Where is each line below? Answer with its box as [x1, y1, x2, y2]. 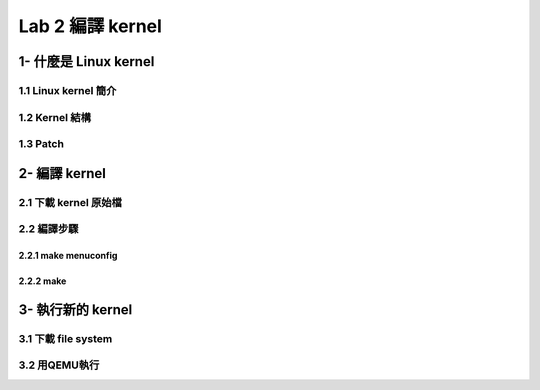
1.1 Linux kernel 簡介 [18, 83, 117, 97]
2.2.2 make [18, 275, 67, 287]
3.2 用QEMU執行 [18, 358, 100, 372]
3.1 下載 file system [18, 331, 113, 345]
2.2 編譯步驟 [18, 222, 79, 236]
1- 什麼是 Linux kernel [18, 53, 155, 70]
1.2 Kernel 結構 [18, 110, 92, 124]
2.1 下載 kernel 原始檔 [18, 195, 122, 209]
